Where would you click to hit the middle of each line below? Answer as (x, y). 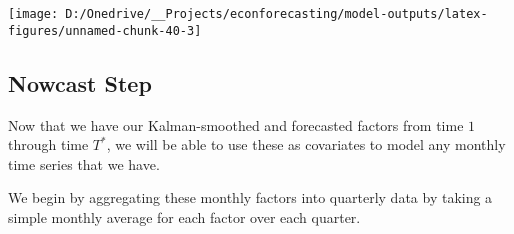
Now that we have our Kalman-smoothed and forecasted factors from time (236, 124)
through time (48, 144)
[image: (33, 14)
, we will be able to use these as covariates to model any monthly (306, 144)
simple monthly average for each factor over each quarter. (184, 216)
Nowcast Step (80, 82)
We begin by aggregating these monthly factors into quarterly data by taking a (250, 197)
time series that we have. (84, 163)
